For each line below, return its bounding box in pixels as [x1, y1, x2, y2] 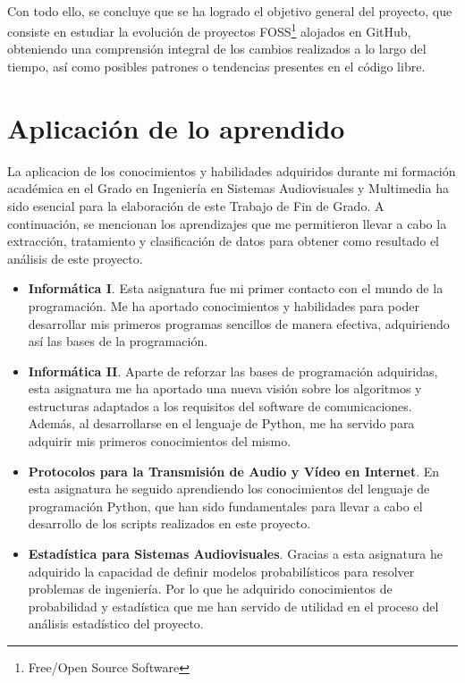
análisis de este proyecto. [7, 249, 143, 267]
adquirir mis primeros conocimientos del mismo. [28, 432, 292, 451]
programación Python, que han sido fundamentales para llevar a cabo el [28, 496, 423, 515]
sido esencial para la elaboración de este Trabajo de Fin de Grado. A [7, 196, 385, 215]
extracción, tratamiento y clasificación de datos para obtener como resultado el [7, 232, 440, 250]
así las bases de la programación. [28, 332, 208, 350]
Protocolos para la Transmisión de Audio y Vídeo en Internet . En [28, 461, 440, 480]
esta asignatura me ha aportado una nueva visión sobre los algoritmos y [28, 379, 422, 398]
